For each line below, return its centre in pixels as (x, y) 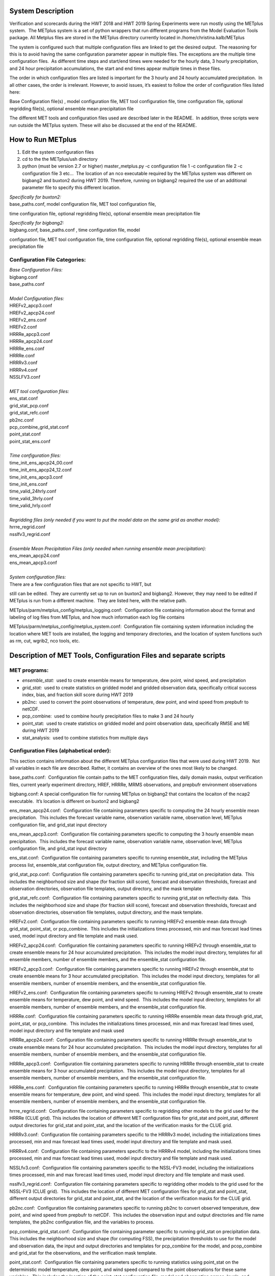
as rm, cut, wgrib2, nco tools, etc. (45, 641)
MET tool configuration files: (39, 391)
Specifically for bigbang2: (37, 223)
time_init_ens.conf (29, 484)
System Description (42, 11)
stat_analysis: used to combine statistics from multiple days (85, 738)
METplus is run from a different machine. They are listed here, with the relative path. (98, 601)
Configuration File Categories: (48, 259)
